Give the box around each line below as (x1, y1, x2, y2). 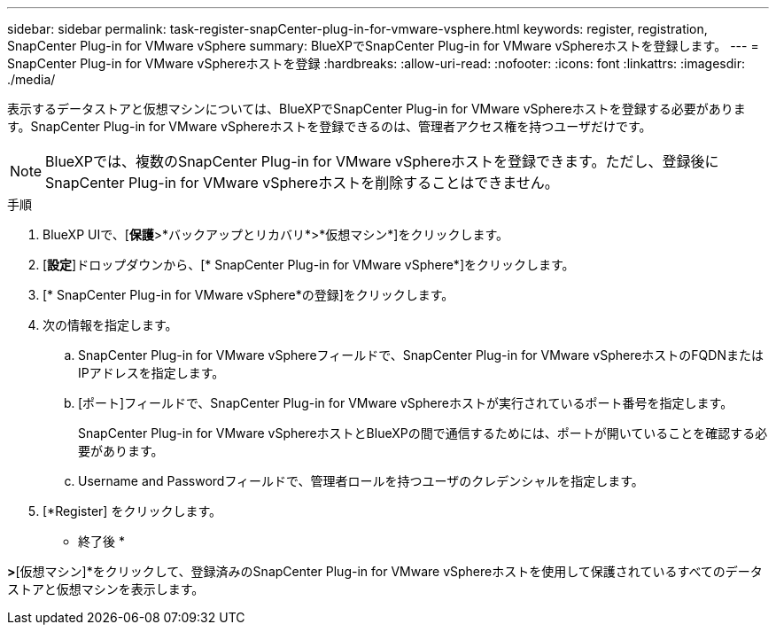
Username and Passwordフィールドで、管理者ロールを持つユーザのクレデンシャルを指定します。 (78, 473, 644, 488)
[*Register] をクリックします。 (43, 503, 221, 519)
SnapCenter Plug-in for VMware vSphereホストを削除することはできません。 (45, 174, 559, 191)
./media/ (7, 72, 56, 87)
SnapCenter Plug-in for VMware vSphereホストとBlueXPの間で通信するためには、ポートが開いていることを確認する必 (78, 425, 768, 441)
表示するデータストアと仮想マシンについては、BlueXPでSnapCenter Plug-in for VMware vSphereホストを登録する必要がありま (7, 101, 746, 116)
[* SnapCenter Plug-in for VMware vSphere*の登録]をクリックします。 (43, 287, 454, 302)
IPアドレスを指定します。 (78, 365, 225, 380)
